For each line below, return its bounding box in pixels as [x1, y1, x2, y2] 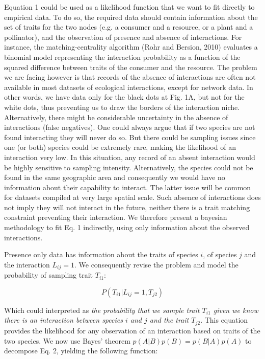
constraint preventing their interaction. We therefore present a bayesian [4, 212, 227, 222]
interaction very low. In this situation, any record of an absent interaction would [4, 151, 255, 162]
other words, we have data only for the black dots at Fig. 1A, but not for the [4, 92, 245, 102]
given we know [213, 304, 258, 315]
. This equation [200, 315, 248, 325]
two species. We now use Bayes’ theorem [4, 335, 130, 346]
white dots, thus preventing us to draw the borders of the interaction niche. [4, 101, 240, 112]
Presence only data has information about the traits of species [4, 249, 198, 260]
